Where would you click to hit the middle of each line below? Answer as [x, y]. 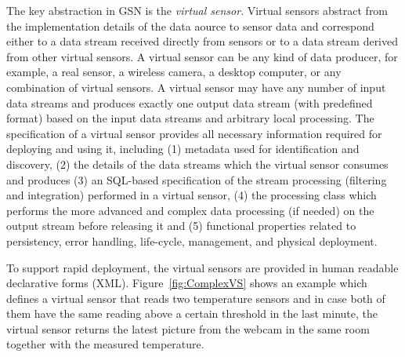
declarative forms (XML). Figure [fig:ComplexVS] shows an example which [187, 283]
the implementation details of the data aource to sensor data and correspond [190, 25]
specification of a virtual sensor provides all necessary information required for [194, 133]
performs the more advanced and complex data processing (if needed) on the [190, 210]
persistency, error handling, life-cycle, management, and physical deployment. [192, 240]
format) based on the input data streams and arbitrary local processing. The [190, 118]
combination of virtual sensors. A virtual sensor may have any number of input [196, 87]
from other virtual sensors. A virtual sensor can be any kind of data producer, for [202, 56]
